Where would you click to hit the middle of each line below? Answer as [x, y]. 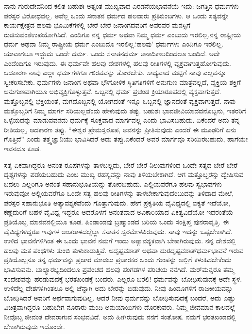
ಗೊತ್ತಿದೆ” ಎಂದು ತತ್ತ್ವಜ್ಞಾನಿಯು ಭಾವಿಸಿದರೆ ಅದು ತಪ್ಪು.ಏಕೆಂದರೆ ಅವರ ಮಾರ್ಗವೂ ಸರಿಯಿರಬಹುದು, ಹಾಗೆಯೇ [126, 139]
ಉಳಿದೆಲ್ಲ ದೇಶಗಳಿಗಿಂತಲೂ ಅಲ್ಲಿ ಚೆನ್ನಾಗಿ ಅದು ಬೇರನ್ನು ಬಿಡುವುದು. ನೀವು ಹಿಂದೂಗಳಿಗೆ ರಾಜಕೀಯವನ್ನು [118, 288]
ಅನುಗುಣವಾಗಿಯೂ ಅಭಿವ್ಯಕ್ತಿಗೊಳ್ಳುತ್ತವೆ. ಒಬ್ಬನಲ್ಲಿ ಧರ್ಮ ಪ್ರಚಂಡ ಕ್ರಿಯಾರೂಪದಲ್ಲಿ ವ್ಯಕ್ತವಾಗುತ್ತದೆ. [113, 91]
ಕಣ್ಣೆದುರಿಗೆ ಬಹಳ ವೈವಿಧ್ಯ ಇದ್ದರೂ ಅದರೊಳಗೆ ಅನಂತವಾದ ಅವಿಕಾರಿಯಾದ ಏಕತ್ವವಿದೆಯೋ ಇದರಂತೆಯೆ [119, 212]
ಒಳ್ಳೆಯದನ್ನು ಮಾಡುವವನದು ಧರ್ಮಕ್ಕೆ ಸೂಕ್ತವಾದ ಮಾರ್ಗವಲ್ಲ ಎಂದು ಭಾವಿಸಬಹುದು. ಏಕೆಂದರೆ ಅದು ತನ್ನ [122, 120]
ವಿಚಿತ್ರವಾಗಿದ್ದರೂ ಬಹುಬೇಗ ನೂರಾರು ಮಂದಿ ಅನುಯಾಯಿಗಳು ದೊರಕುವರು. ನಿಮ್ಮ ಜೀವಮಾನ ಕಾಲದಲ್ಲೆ [119, 307]
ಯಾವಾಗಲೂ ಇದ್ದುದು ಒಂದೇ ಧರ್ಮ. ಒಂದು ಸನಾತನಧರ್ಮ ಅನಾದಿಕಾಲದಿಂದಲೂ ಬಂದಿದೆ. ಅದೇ [112, 53]
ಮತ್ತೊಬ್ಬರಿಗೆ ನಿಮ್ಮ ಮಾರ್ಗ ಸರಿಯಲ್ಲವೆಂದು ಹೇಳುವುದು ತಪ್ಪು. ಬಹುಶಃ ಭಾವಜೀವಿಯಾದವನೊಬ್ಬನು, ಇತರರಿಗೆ [125, 110]
